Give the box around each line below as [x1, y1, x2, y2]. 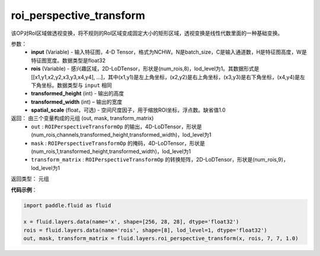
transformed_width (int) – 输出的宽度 [31, 98, 123, 105]
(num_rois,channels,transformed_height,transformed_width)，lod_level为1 [31, 131, 212, 138]
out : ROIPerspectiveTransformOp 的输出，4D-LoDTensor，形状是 [31, 123, 202, 130]
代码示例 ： [11, 186, 37, 193]
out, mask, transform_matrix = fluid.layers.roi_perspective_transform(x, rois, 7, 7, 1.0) [23, 235, 299, 242]
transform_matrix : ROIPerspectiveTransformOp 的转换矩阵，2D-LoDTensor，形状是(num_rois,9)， [31, 156, 289, 163]
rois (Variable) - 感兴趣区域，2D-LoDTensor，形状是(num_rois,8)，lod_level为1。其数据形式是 [31, 65, 260, 72]
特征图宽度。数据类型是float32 [31, 57, 106, 64]
